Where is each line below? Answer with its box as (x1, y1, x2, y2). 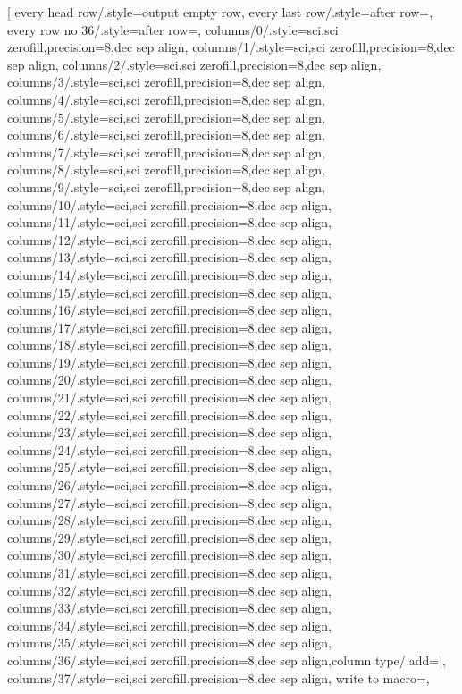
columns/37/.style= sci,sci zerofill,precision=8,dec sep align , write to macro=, (7, 668, 430, 687)
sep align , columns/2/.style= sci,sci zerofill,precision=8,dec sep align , (7, 55, 382, 73)
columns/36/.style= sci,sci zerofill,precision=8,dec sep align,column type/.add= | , (7, 650, 446, 669)
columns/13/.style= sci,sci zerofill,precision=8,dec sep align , (7, 248, 332, 267)
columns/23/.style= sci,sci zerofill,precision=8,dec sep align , (7, 423, 332, 442)
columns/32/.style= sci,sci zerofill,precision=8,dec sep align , (7, 580, 332, 599)
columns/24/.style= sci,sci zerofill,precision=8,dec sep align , (7, 440, 332, 459)
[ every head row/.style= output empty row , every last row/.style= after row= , (7, 3, 433, 21)
